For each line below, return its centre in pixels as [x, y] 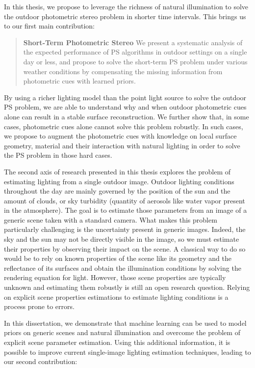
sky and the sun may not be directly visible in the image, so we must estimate [122, 239]
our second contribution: [41, 361]
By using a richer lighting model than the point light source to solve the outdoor [125, 97]
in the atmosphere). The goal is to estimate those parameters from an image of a [126, 210]
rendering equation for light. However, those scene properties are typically [115, 277]
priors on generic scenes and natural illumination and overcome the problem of [122, 332]
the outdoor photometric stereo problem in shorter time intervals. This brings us [125, 16]
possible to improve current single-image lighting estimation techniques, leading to [127, 352]
